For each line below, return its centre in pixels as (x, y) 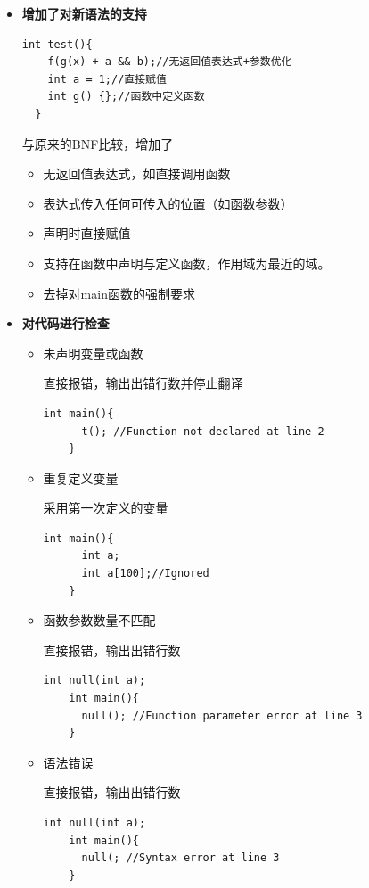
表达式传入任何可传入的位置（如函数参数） (168, 203)
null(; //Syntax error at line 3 (180, 858)
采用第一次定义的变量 (106, 508)
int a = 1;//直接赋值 (107, 79)
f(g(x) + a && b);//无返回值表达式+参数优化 (170, 62)
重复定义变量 (81, 477)
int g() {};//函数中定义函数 (126, 97)
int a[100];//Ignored (145, 574)
